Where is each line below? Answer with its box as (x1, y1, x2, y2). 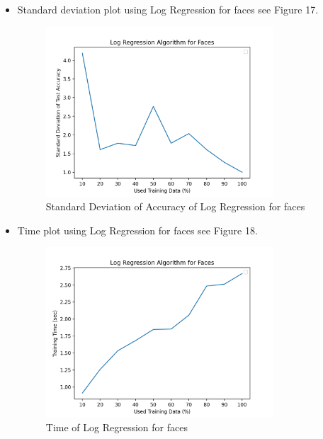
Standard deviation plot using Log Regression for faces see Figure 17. (17, 2, 319, 16)
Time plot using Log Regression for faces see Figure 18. (17, 222, 258, 237)
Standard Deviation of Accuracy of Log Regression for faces (45, 199, 305, 214)
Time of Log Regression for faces (45, 420, 188, 435)
